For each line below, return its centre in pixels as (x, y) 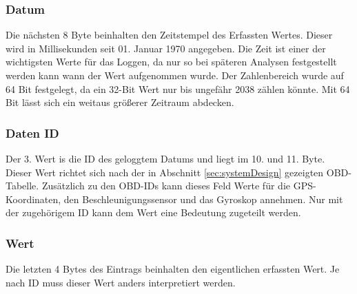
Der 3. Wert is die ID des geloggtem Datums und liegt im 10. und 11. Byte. (165, 158)
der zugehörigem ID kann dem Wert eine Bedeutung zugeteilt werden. (153, 212)
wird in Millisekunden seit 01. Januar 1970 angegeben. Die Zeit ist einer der (166, 48)
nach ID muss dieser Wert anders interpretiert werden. (121, 282)
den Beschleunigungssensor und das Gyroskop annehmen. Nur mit (203, 199)
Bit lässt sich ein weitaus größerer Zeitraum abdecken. (120, 102)
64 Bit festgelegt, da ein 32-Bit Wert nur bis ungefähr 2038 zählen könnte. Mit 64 (178, 88)
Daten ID (32, 133)
